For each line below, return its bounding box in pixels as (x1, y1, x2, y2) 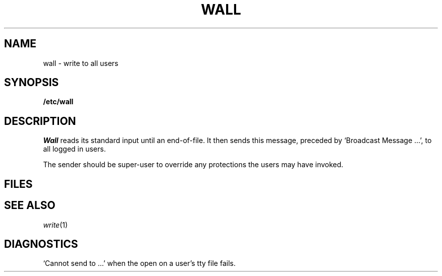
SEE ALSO (4, 199, 56, 212)
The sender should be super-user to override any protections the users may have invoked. (43, 160, 344, 169)
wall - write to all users (43, 58, 119, 67)
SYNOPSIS (4, 76, 59, 89)
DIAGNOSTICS (4, 237, 78, 250)
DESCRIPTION (4, 114, 76, 127)
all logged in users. (43, 145, 106, 154)
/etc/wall (43, 97, 74, 106)
